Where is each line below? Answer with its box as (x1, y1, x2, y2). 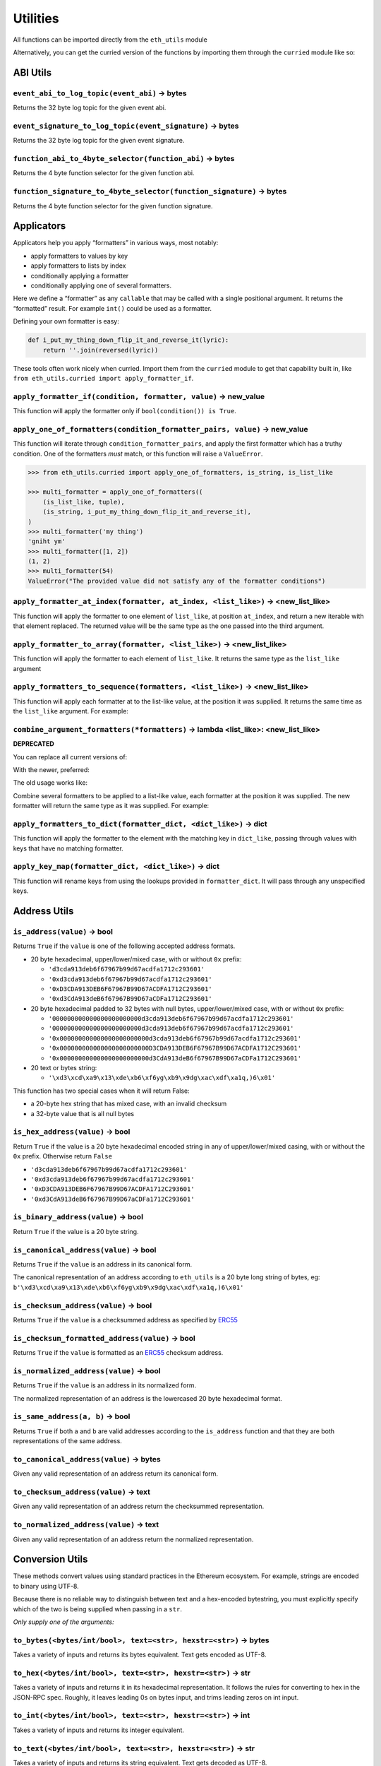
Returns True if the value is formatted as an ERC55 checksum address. (13, 1349, 224, 1357)
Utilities (13, 11, 59, 26)
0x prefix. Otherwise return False (13, 1152, 113, 1161)
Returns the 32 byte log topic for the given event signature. (13, 136, 185, 145)
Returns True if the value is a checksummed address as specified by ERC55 (13, 1315, 238, 1324)
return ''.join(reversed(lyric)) (42, 346, 159, 354)
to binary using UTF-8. (13, 1582, 79, 1590)
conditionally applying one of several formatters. (30, 281, 172, 290)
